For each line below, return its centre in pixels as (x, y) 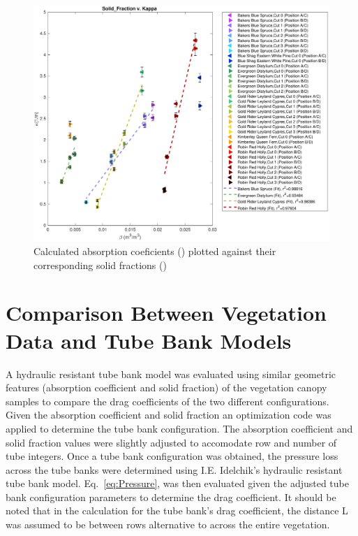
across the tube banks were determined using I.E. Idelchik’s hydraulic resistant (174, 469)
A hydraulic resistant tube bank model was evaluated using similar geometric (171, 374)
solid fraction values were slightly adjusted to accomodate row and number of (171, 442)
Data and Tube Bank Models (149, 340)
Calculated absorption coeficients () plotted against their (155, 251)
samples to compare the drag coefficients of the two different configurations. (167, 401)
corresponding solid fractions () (100, 265)
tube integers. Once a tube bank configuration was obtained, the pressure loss (172, 456)
